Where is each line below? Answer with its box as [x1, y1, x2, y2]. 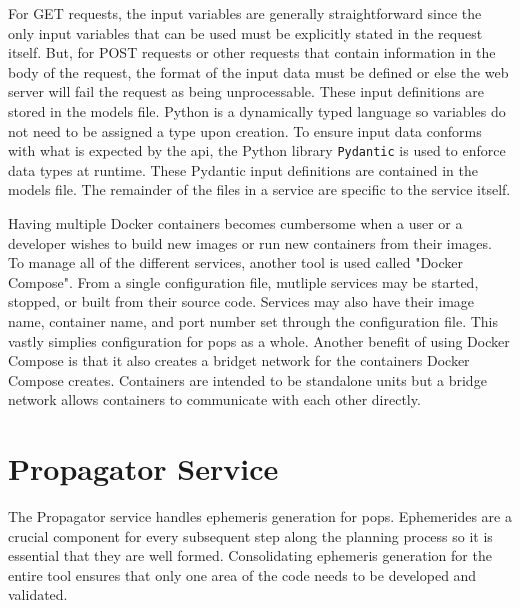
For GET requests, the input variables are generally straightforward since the [8, 3, 482, 23]
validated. [8, 584, 68, 605]
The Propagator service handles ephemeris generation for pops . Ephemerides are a [8, 506, 512, 527]
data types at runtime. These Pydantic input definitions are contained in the [8, 159, 478, 180]
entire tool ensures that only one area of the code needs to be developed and [8, 564, 477, 585]
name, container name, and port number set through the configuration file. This [8, 310, 498, 331]
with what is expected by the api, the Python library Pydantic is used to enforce [8, 140, 506, 161]
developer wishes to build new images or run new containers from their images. [8, 232, 492, 253]
